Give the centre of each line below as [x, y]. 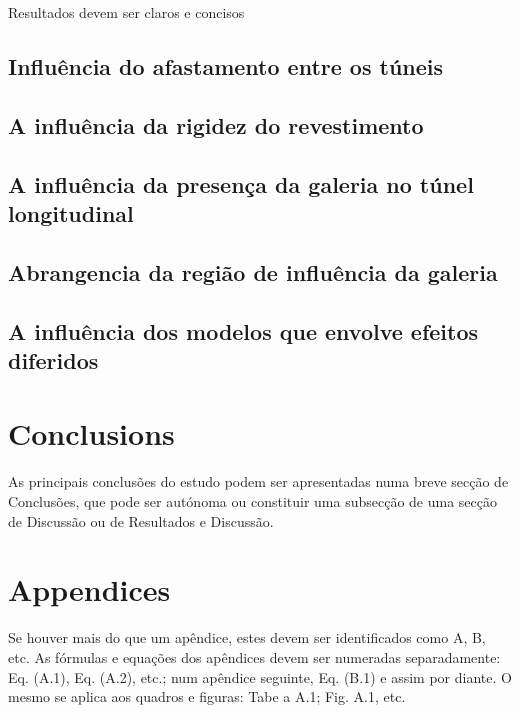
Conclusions [91, 433]
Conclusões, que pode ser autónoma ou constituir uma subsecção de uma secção [253, 501]
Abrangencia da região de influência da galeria [253, 271]
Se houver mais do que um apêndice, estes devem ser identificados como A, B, [247, 637]
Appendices [89, 589]
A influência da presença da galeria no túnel [241, 183]
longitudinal [71, 212]
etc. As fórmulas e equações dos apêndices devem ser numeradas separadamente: [254, 656]
